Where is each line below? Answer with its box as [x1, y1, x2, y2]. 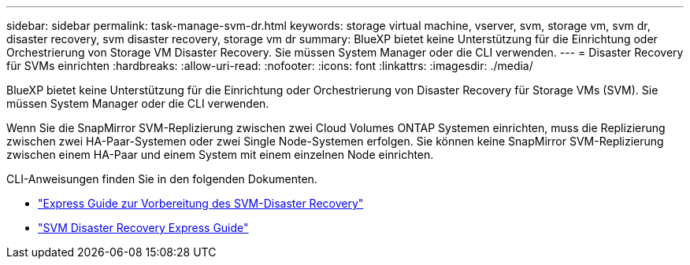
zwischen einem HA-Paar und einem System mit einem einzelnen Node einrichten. [6, 148, 434, 161]
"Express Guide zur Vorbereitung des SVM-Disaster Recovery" [38, 197, 364, 210]
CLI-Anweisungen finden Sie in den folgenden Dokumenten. [6, 172, 317, 186]
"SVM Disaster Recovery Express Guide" [38, 221, 249, 234]
